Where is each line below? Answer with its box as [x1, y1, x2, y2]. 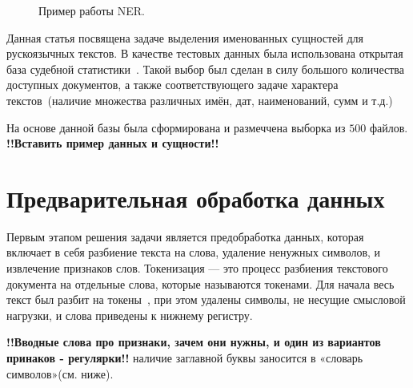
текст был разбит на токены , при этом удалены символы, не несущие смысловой [6, 291, 406, 308]
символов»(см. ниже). [6, 365, 114, 382]
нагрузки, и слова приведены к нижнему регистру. [6, 306, 253, 323]
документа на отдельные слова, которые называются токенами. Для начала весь [6, 275, 395, 292]
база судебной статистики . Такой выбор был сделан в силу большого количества [6, 60, 404, 77]
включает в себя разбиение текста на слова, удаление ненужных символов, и [6, 244, 381, 261]
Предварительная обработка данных [6, 181, 385, 214]
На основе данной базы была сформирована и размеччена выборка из [6, 119, 346, 135]
